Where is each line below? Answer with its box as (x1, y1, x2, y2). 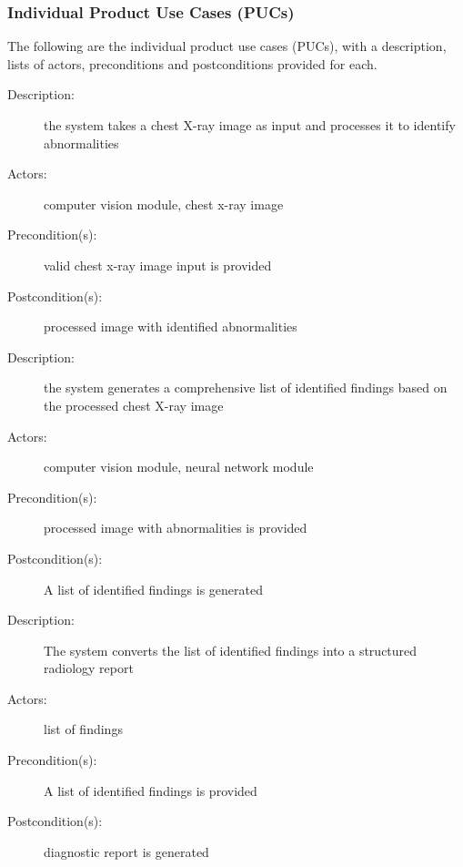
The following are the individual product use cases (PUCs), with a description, (7, 36, 447, 56)
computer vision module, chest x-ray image (44, 194, 284, 213)
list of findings (44, 719, 123, 739)
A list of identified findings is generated (44, 579, 264, 598)
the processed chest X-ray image (44, 395, 224, 414)
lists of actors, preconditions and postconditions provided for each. (7, 54, 377, 73)
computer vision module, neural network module (44, 457, 314, 476)
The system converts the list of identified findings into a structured (44, 640, 418, 659)
